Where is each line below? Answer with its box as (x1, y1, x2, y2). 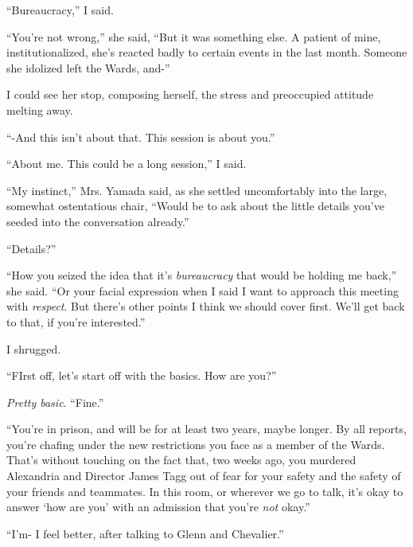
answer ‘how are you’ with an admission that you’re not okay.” (6, 498, 310, 515)
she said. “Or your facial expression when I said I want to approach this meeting (6, 282, 399, 299)
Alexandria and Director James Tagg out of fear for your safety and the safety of (6, 467, 401, 484)
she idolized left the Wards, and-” (6, 59, 170, 76)
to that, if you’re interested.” (6, 313, 146, 330)
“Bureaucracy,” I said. (6, 2, 114, 18)
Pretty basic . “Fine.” (6, 393, 104, 410)
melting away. (6, 101, 73, 118)
